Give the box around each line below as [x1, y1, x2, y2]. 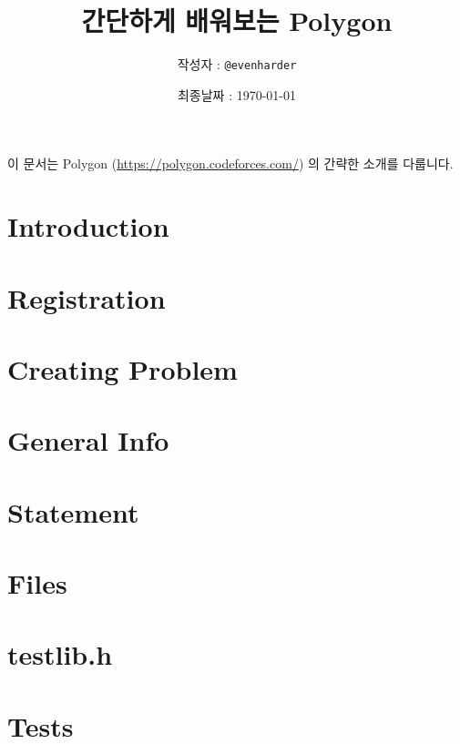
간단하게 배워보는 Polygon [81, 2, 393, 39]
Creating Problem [7, 350, 238, 387]
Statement [7, 493, 139, 530]
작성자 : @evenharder [177, 55, 297, 74]
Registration [7, 279, 166, 316]
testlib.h [7, 636, 113, 673]
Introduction [7, 208, 169, 245]
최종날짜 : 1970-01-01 [177, 85, 297, 104]
